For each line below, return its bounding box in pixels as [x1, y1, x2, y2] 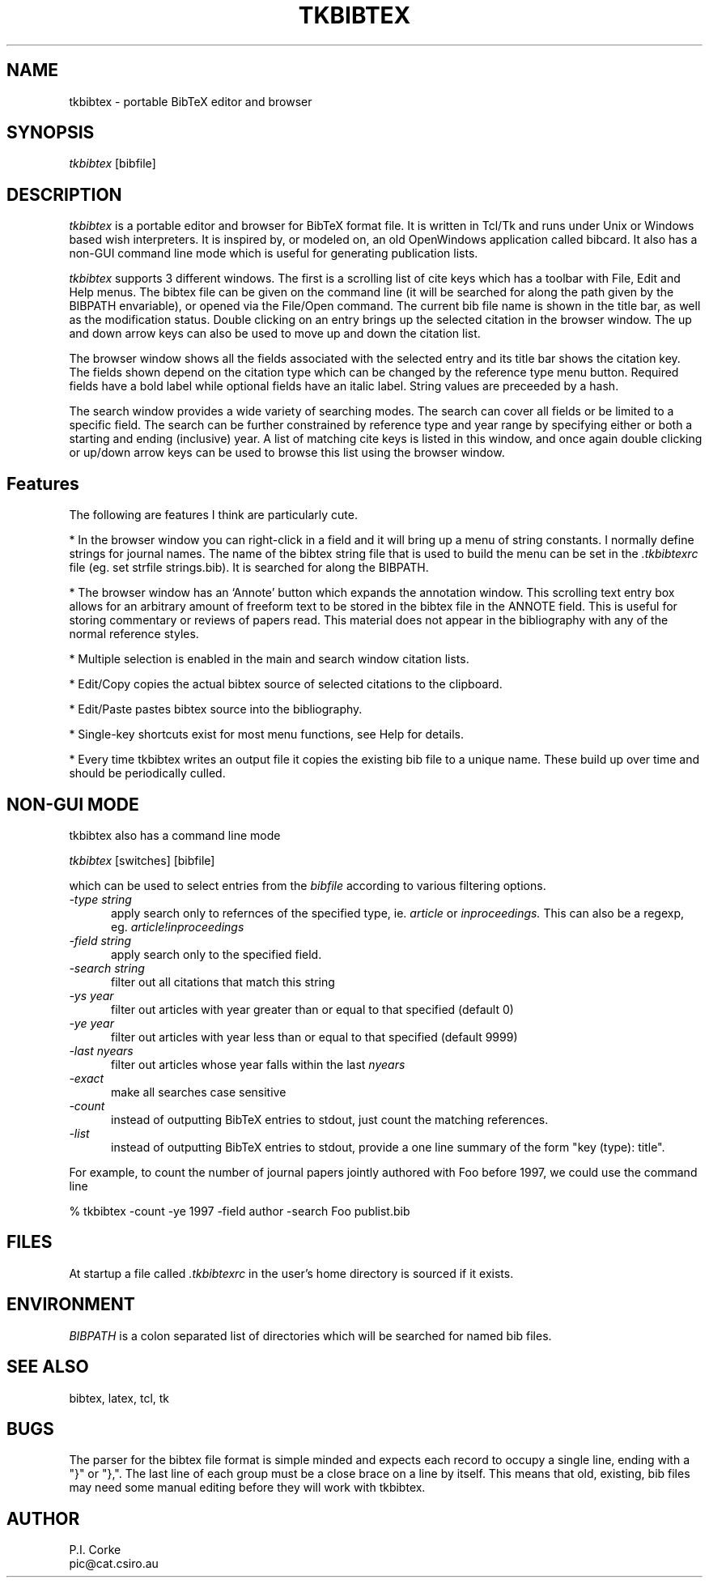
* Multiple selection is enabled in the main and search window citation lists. [69, 652, 469, 666]
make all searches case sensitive [111, 1084, 287, 1099]
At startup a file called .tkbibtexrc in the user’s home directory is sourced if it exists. [69, 1266, 514, 1280]
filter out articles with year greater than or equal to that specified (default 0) [111, 1002, 514, 1016]
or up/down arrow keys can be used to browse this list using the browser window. [69, 445, 505, 460]
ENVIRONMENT [6, 1294, 135, 1315]
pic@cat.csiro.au [69, 1556, 159, 1571]
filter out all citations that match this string [111, 974, 335, 989]
